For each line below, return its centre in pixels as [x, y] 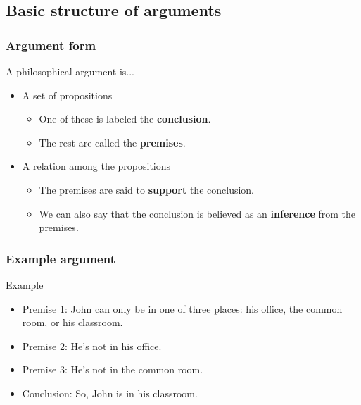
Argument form [51, 45]
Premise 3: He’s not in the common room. [113, 369]
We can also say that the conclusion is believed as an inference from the [197, 213]
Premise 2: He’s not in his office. [92, 345]
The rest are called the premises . [112, 142]
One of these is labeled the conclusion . [125, 119]
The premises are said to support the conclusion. [146, 189]
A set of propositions [67, 95]
